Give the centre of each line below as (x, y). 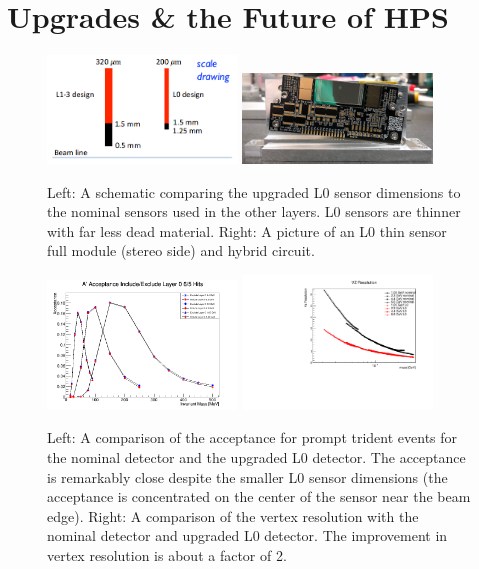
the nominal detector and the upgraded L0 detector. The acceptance (256, 457)
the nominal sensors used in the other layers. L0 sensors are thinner (254, 211)
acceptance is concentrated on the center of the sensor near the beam (259, 496)
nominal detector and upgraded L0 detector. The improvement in (247, 535)
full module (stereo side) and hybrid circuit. (181, 250)
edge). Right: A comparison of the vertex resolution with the (233, 515)
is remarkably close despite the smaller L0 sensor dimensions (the (247, 476)
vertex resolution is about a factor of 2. (167, 555)
